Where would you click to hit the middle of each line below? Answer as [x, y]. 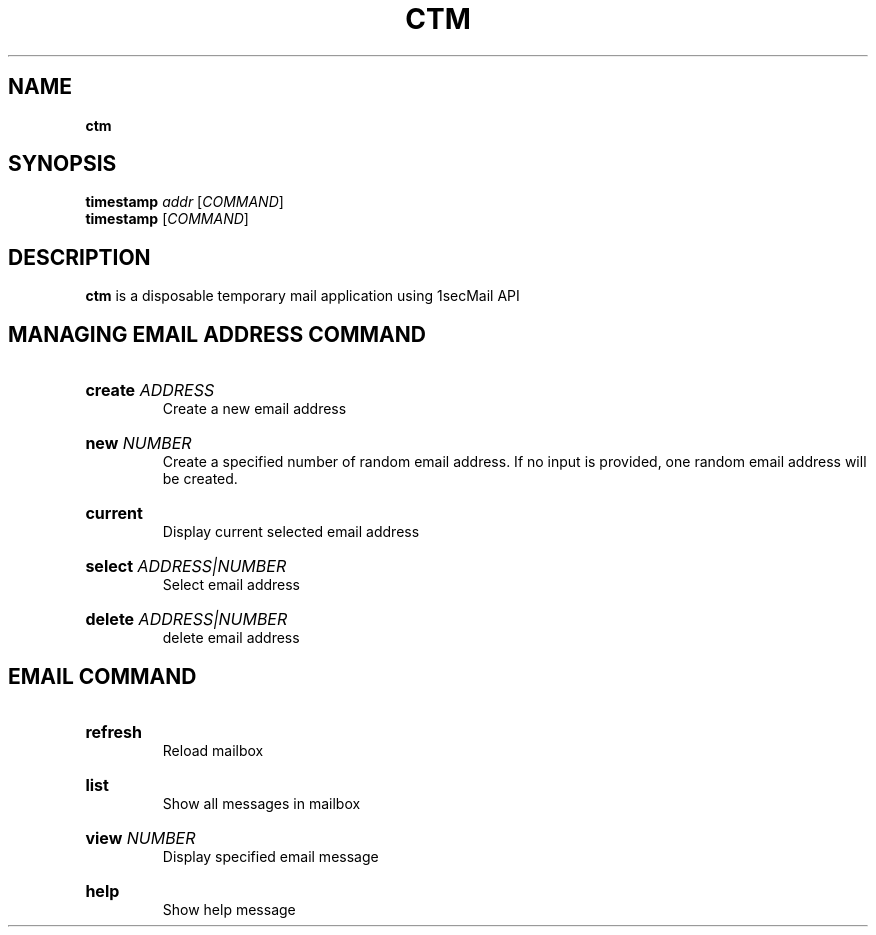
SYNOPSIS [62, 164]
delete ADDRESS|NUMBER [186, 619]
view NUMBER [140, 837]
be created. [200, 479]
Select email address [231, 585]
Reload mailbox [213, 750]
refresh [113, 731]
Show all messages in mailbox [261, 803]
